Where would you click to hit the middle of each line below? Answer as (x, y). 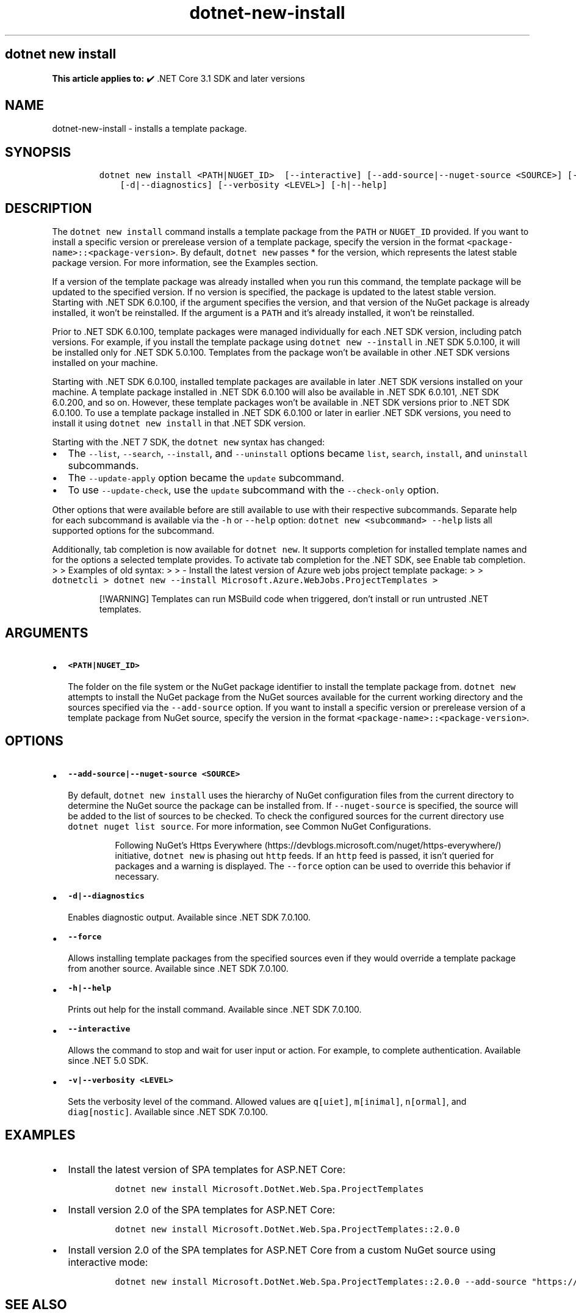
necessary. (137, 876)
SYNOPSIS (38, 152)
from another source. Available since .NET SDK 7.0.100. (178, 968)
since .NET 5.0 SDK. (108, 1060)
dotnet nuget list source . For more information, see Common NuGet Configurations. (250, 826)
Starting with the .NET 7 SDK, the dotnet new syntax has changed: (189, 442)
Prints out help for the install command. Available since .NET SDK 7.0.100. (215, 1009)
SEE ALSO (36, 1305)
